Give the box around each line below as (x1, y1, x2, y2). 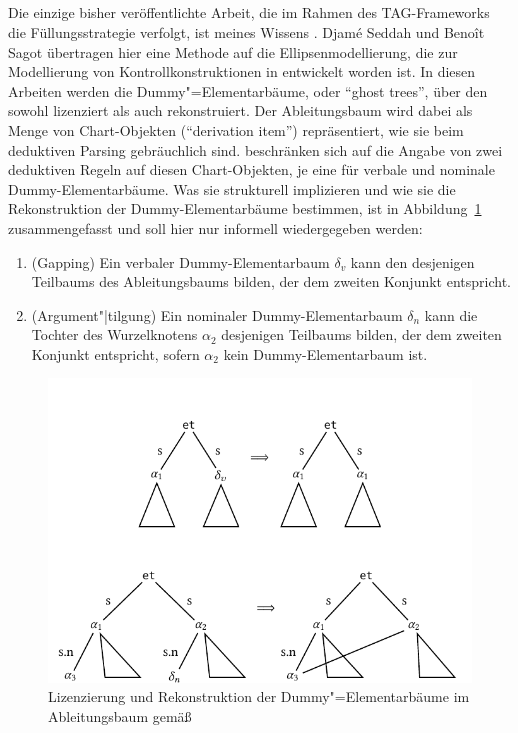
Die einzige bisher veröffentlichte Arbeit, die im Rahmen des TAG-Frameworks (8, 2, 490, 23)
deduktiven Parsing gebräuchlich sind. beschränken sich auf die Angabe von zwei (8, 139, 503, 160)
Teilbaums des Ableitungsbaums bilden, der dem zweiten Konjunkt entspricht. (31, 271, 512, 292)
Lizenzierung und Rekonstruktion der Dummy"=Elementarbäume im (48, 686, 470, 707)
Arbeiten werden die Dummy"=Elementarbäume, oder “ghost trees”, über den (8, 80, 488, 101)
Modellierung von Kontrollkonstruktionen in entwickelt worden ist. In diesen (8, 61, 476, 82)
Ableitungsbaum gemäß (48, 705, 192, 726)
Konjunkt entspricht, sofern (31, 343, 200, 364)
